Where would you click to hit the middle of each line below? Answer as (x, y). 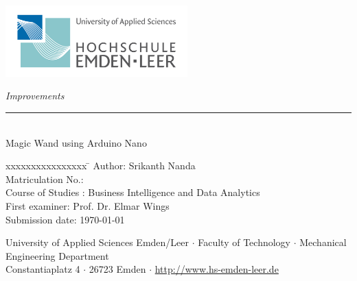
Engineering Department (57, 255)
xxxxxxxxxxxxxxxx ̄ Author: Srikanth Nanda (101, 166)
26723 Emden (117, 269)
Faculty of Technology (244, 242)
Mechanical (323, 242)
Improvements (35, 96)
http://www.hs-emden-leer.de (217, 269)
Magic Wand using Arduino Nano (76, 142)
